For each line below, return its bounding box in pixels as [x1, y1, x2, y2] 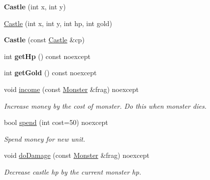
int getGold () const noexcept [4, 67, 97, 78]
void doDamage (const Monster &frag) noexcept [4, 150, 150, 160]
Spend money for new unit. [4, 133, 86, 144]
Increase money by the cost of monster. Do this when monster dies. [4, 100, 207, 111]
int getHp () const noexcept [4, 51, 90, 61]
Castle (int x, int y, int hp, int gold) [4, 18, 112, 28]
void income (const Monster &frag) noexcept [4, 84, 139, 94]
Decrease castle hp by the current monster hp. [4, 166, 141, 177]
